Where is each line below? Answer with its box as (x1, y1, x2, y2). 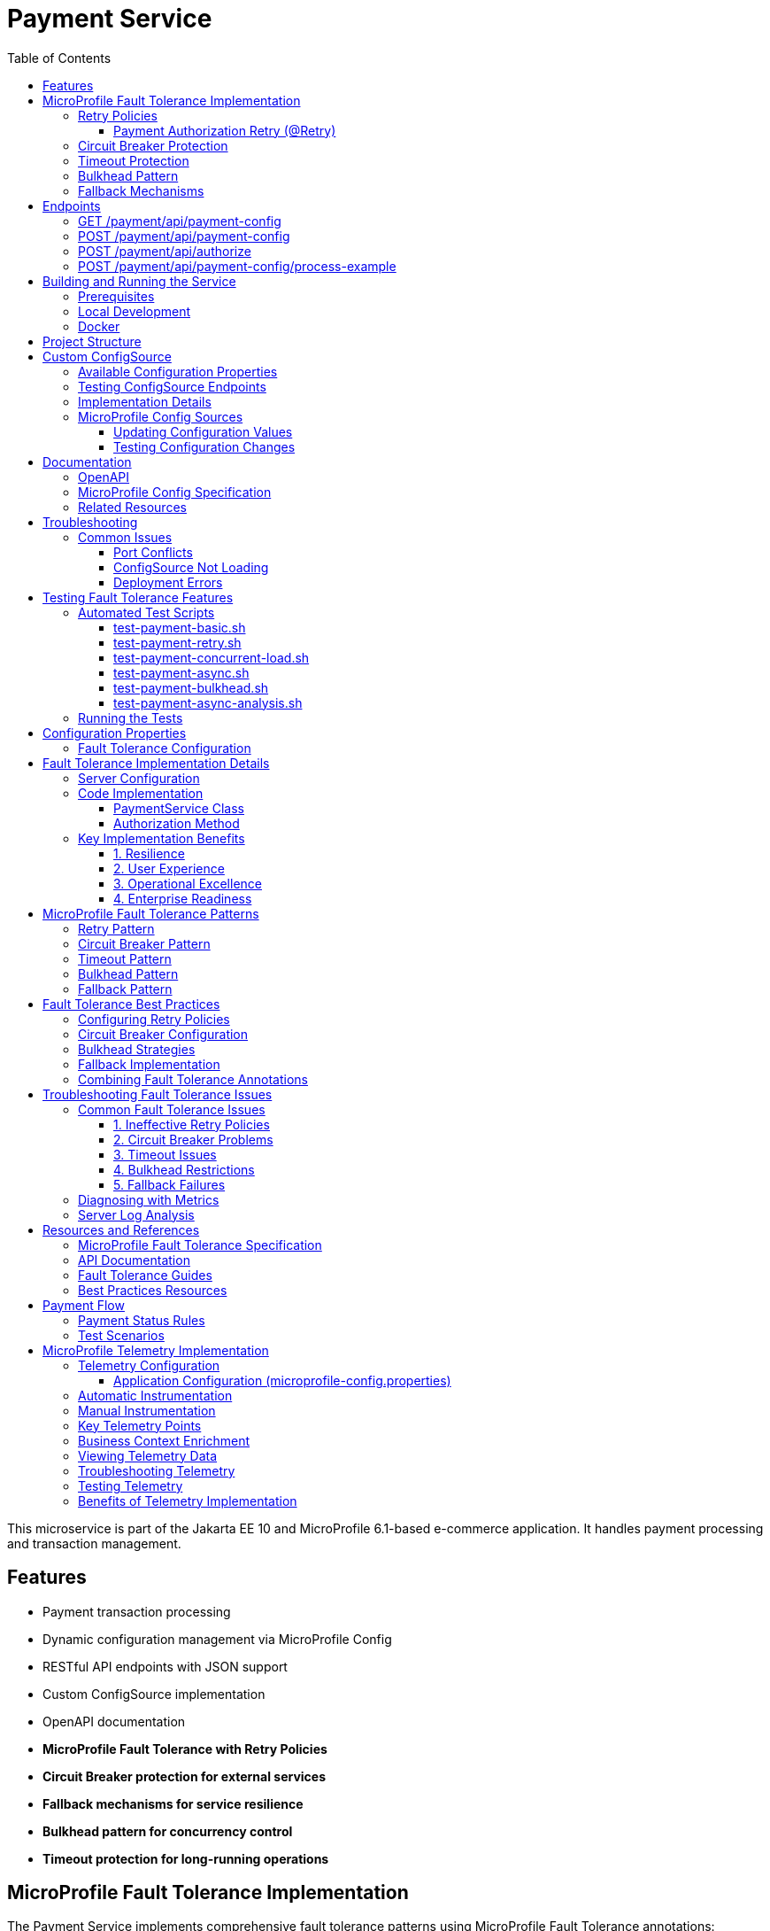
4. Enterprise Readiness (113, 890, 252, 906)
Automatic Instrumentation (78, 1387, 233, 1403)
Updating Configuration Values (113, 423, 293, 439)
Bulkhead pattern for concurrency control (42, 1823, 293, 1839)
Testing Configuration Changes (113, 438, 296, 454)
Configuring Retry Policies (78, 1011, 230, 1027)
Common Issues (78, 529, 173, 545)
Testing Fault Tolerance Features (42, 589, 234, 605)
